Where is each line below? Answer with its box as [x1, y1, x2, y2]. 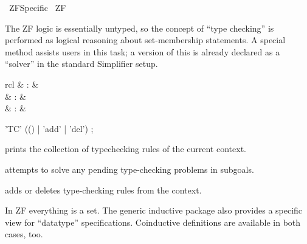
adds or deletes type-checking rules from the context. [5, 183, 202, 196]
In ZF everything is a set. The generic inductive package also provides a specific [5, 204, 303, 217]
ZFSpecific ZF [9, 1, 66, 13]
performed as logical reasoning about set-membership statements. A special [5, 33, 286, 46]
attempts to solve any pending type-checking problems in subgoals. [5, 162, 254, 175]
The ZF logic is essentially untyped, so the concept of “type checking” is [5, 21, 274, 34]
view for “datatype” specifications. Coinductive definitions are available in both [5, 215, 301, 228]
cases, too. [5, 228, 43, 240]
